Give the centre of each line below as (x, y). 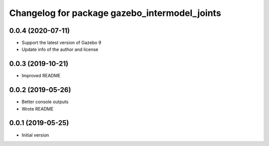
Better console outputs (45, 102)
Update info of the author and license (60, 49)
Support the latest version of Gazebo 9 (62, 43)
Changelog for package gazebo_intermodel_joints (115, 13)
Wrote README (38, 109)
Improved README (41, 76)
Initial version (35, 135)
